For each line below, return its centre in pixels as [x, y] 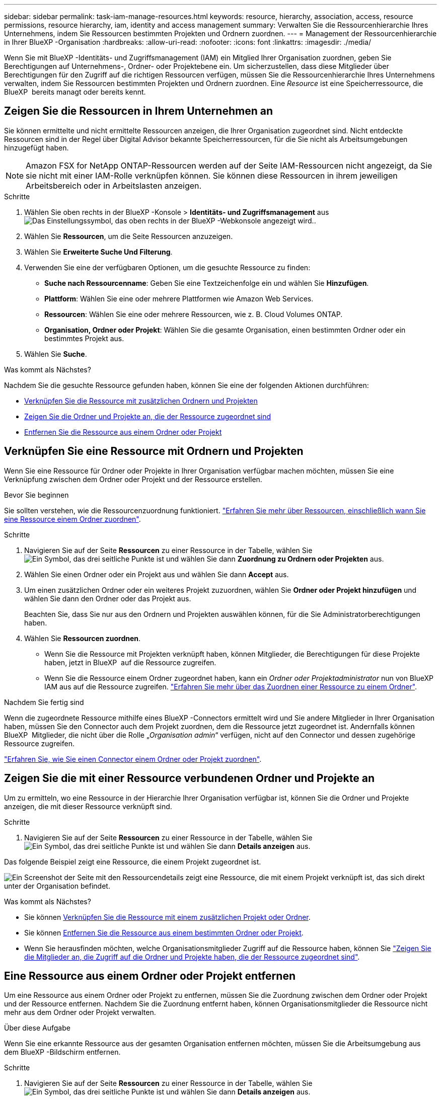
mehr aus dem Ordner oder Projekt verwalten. [80, 1012]
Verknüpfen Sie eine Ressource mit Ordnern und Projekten [154, 451]
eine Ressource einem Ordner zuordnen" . [72, 519]
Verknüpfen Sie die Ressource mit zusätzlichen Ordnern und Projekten [141, 401]
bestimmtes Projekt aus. [84, 338]
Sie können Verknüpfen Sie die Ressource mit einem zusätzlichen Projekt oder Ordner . [167, 917]
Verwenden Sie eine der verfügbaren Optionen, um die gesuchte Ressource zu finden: [167, 267]
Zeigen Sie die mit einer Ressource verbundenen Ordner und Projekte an [189, 778]
